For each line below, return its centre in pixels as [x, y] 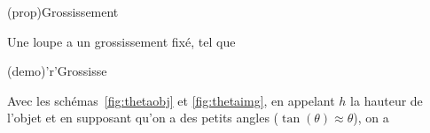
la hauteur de [387, 100]
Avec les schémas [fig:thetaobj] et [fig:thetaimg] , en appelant [171, 100]
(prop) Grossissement [63, 11]
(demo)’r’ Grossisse [57, 71]
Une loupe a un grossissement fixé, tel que [121, 41]
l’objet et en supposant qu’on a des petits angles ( [143, 118]
